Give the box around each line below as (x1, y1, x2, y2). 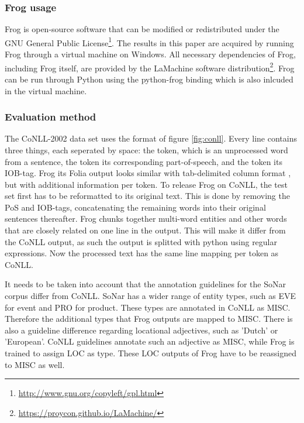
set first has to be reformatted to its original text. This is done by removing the (5, 190, 290, 202)
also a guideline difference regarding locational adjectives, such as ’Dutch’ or (5, 324, 278, 336)
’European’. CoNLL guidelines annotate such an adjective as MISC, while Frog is (5, 335, 295, 348)
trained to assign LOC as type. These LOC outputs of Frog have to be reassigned (5, 347, 296, 359)
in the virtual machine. (5, 84, 87, 97)
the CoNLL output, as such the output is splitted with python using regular (5, 235, 278, 247)
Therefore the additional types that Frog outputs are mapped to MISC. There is (5, 312, 293, 325)
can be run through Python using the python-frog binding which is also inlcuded (5, 73, 293, 85)
